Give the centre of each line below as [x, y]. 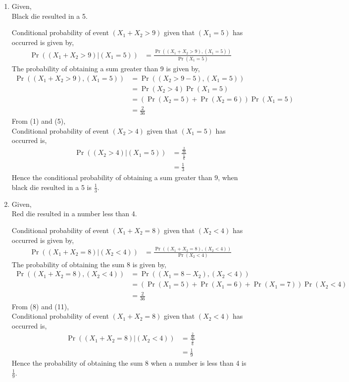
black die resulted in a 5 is [51, 187]
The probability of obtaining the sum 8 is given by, [89, 264]
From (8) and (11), [40, 306]
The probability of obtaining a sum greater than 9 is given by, [106, 69]
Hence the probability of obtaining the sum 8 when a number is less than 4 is [129, 363]
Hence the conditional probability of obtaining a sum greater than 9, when [125, 177]
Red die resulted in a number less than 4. [74, 214]
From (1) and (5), [39, 121]
